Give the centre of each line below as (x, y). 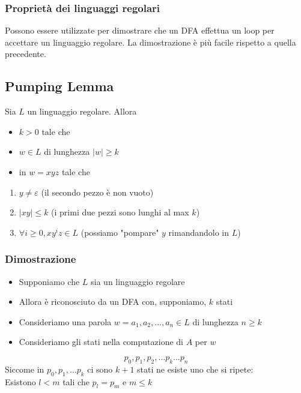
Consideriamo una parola (65, 321)
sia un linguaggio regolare (138, 281)
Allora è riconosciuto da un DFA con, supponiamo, (113, 301)
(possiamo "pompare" (120, 232)
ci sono (100, 369)
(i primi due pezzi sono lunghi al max (120, 212)
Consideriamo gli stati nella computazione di (101, 342)
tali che (76, 381)
